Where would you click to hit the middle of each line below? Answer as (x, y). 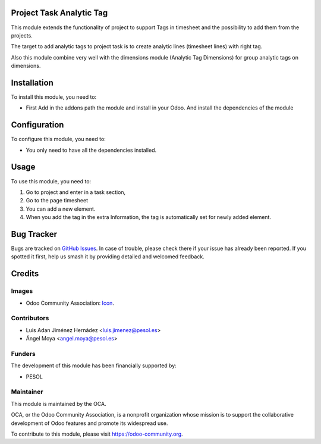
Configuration (37, 125)
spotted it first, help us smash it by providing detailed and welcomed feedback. (108, 257)
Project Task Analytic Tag (59, 13)
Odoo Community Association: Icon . (70, 303)
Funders (23, 354)
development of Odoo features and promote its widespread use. (89, 423)
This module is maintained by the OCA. (59, 404)
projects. (22, 35)
